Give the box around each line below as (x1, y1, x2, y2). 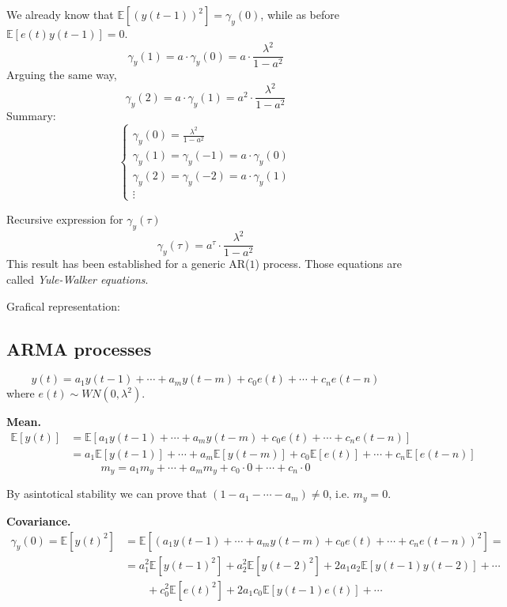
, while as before (260, 6, 339, 22)
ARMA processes (6, 336, 152, 360)
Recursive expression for (6, 210, 123, 227)
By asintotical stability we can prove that (6, 485, 207, 502)
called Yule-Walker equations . (6, 270, 149, 287)
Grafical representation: (6, 297, 120, 314)
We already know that (6, 6, 114, 22)
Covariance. (6, 512, 71, 529)
